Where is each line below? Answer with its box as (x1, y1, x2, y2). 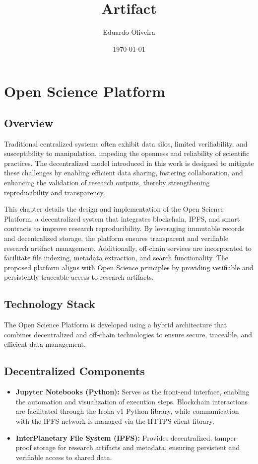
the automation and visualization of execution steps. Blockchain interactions (15, 396, 248, 406)
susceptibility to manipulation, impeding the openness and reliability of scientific (4, 148, 250, 158)
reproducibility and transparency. (4, 187, 105, 197)
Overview (4, 115, 54, 130)
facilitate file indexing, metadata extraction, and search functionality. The (4, 252, 229, 263)
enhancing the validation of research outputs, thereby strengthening (4, 177, 210, 188)
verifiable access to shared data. (15, 452, 112, 462)
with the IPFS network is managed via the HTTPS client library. (15, 415, 214, 426)
